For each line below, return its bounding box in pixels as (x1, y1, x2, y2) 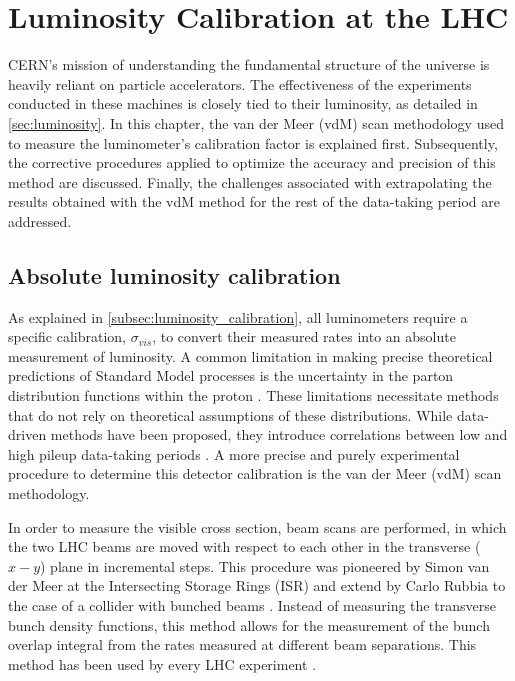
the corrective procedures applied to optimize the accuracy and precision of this (8, 152, 496, 173)
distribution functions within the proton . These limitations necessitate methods (8, 385, 499, 406)
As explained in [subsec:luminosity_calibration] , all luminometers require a (8, 306, 468, 327)
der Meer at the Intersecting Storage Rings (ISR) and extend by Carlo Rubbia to (8, 575, 506, 596)
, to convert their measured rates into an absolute (152, 326, 456, 347)
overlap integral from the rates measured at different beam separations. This (8, 634, 477, 655)
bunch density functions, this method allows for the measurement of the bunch (8, 614, 490, 635)
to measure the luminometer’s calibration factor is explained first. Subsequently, (8, 132, 498, 153)
